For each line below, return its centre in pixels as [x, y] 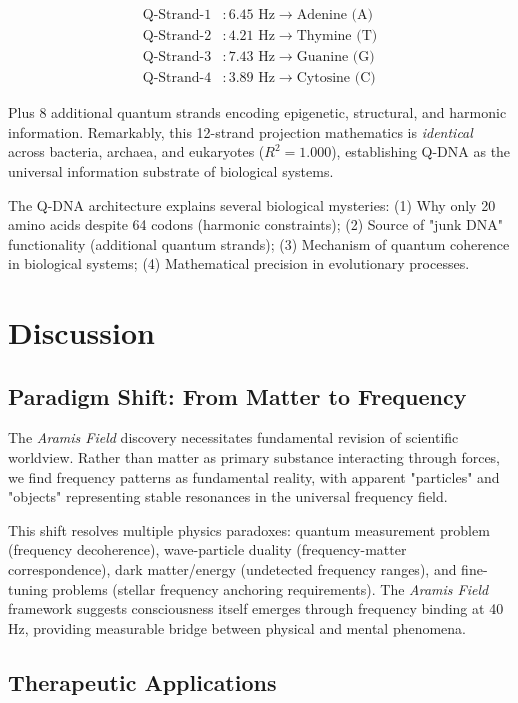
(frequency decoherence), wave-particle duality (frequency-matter [207, 549]
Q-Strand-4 [177, 78]
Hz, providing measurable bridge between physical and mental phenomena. [237, 627]
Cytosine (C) [336, 78]
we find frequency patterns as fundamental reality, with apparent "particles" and [254, 476]
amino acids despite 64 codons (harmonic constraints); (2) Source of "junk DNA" [255, 224]
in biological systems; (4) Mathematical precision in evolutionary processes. [239, 263]
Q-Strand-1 [177, 15]
